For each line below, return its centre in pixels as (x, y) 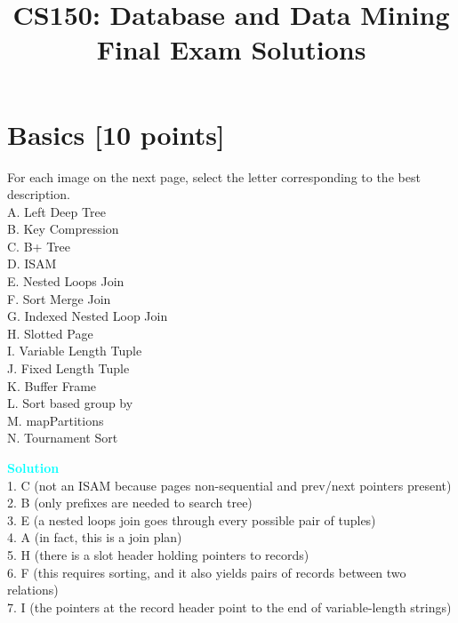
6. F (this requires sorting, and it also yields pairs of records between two (207, 572)
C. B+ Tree (39, 246)
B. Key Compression (63, 229)
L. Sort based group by (70, 403)
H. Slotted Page (50, 333)
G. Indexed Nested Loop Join (88, 316)
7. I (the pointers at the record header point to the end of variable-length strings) (229, 607)
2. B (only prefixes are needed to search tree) (130, 503)
